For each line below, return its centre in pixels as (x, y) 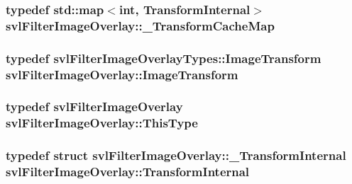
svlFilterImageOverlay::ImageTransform (122, 74)
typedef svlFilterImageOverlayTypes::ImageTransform (164, 58)
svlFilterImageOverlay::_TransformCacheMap (140, 25)
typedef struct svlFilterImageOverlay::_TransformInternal (176, 155)
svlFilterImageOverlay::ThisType (102, 123)
